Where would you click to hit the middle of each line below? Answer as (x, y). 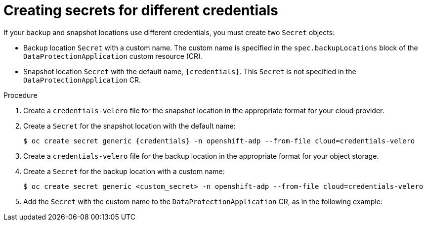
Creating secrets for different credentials (141, 10)
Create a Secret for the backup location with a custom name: (124, 171)
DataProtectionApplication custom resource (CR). (113, 56)
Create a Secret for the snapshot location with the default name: (129, 126)
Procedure (21, 95)
